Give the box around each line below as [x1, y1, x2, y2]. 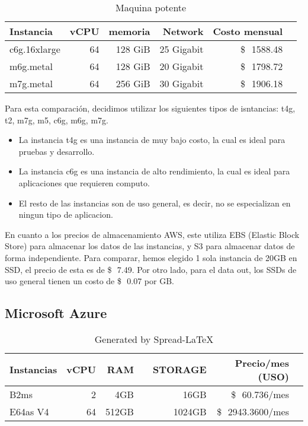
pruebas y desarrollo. [18, 145, 95, 157]
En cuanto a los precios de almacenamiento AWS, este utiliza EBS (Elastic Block [5, 228, 300, 240]
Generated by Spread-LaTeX [94, 332, 214, 346]
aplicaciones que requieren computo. [18, 176, 150, 189]
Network [162, 24, 204, 38]
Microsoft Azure [5, 304, 107, 322]
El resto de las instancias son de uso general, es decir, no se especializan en [18, 196, 291, 209]
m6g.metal [9, 59, 53, 73]
